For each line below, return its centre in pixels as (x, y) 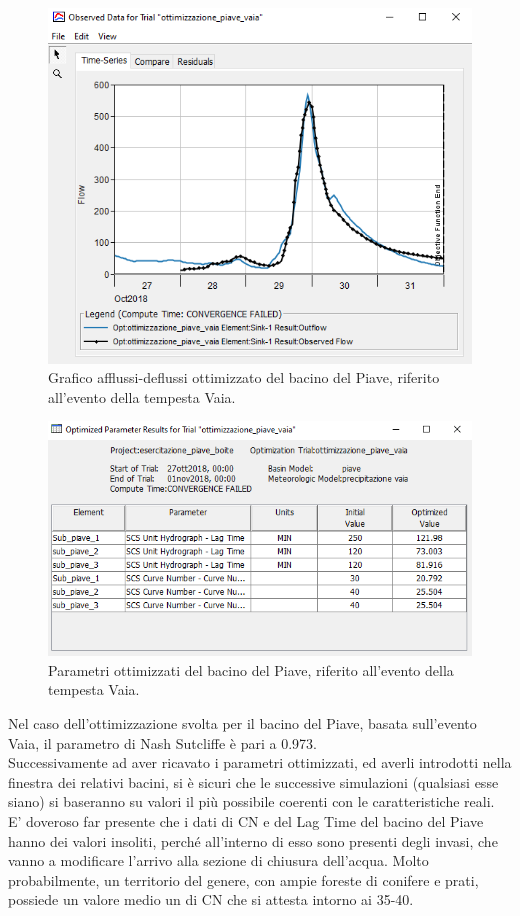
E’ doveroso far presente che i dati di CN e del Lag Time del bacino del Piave (246, 820)
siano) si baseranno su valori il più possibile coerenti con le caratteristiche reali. (251, 801)
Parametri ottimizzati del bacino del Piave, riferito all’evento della (251, 669)
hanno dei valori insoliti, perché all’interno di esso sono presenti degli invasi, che (253, 840)
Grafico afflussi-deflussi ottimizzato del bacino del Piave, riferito (244, 377)
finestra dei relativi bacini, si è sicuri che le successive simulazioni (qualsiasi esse (253, 781)
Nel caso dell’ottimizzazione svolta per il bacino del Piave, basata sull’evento (242, 722)
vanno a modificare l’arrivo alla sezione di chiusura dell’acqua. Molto (218, 860)
